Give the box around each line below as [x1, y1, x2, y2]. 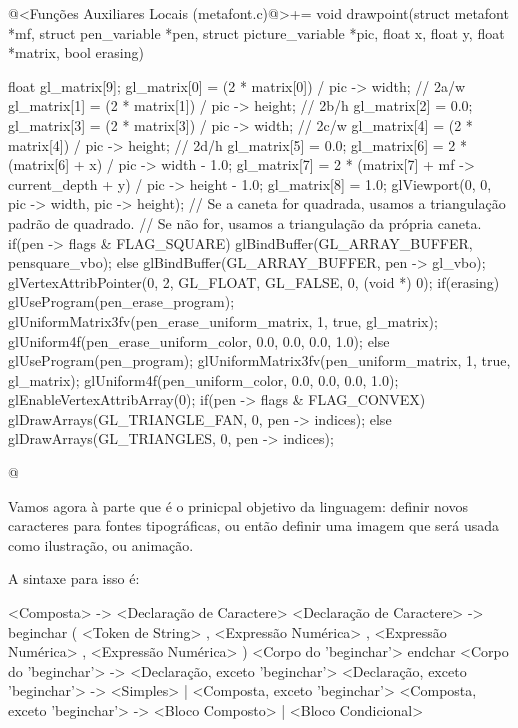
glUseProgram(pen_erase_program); [8, 291, 235, 312]
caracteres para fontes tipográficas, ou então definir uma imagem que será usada [8, 515, 499, 536]
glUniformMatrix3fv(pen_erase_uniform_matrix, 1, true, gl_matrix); [8, 310, 438, 331]
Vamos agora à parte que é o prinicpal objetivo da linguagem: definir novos [8, 495, 468, 516]
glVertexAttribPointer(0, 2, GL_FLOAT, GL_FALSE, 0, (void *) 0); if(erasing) [8, 271, 500, 292]
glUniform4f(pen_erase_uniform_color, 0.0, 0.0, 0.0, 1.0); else [8, 330, 390, 351]
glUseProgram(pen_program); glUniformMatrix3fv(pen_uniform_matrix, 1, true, [8, 350, 511, 371]
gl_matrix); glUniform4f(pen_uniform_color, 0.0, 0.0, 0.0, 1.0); [8, 369, 399, 390]
